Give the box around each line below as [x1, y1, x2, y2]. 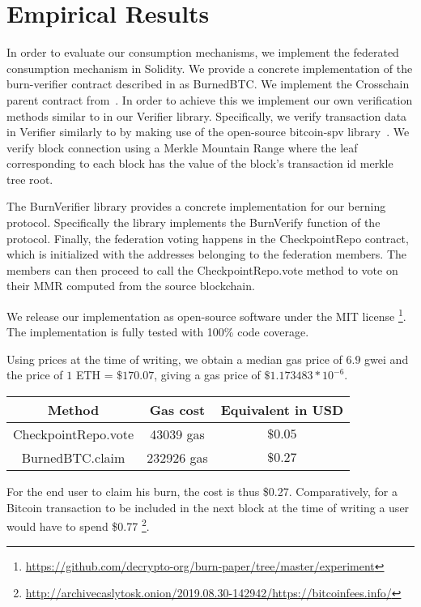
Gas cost [149, 400, 206, 420]
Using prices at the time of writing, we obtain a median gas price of [6, 350, 342, 367]
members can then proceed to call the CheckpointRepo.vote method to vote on [6, 261, 398, 278]
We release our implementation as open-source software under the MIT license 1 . [6, 306, 406, 324]
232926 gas [147, 448, 208, 468]
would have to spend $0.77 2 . [6, 515, 150, 534]
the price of [6, 366, 63, 383]
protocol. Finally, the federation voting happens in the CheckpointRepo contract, [6, 229, 409, 246]
